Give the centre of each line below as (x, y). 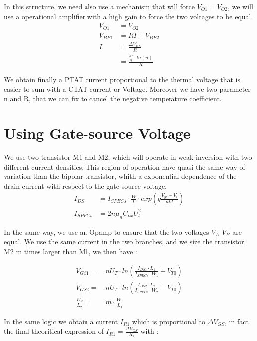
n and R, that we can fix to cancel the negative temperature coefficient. (113, 99)
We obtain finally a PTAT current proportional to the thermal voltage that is (122, 79)
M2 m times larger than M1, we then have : (71, 251)
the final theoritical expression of (54, 331)
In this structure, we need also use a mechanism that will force (99, 6)
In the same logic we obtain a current (61, 321)
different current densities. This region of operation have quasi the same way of (125, 166)
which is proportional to (169, 321)
